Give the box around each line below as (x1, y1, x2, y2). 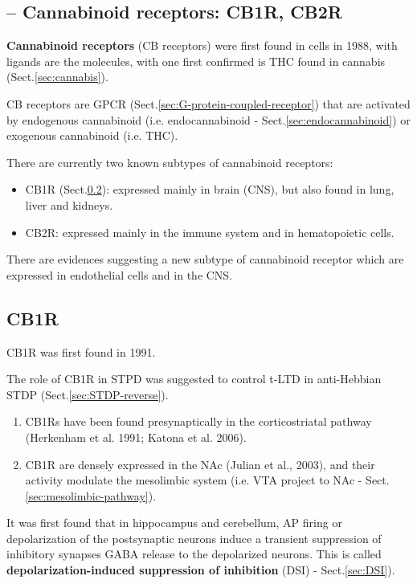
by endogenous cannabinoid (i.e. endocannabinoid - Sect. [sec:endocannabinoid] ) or (6, 111, 411, 128)
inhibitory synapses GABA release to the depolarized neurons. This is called (6, 545, 382, 562)
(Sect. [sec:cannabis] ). (6, 68, 108, 85)
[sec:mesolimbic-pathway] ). (25, 487, 157, 504)
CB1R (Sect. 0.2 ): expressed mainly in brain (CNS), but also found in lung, (25, 181, 395, 198)
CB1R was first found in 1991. (6, 343, 156, 360)
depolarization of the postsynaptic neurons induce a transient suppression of (6, 529, 382, 546)
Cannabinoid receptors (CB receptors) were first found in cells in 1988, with (6, 37, 398, 54)
